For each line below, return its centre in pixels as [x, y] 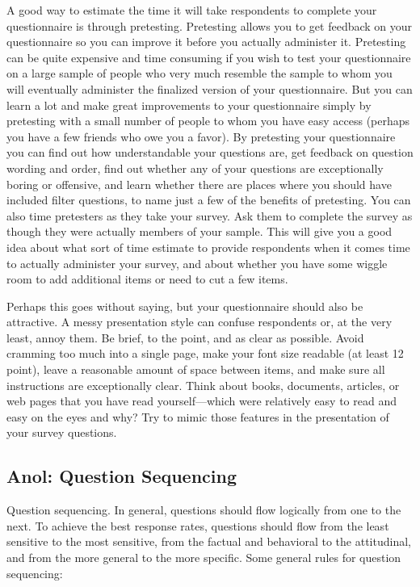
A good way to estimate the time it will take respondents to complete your [192, 10]
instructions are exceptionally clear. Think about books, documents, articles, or [203, 385]
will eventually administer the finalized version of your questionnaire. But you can [210, 88]
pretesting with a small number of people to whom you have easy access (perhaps [208, 121]
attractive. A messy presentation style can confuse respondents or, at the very [199, 322]
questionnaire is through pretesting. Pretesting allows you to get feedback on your [210, 25]
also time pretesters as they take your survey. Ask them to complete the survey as [210, 215]
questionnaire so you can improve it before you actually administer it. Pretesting [206, 42]
